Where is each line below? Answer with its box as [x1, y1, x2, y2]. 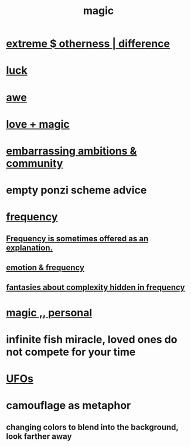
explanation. [6, 243, 53, 252]
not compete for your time [6, 345, 136, 359]
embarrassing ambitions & [6, 144, 137, 158]
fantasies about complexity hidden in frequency [6, 282, 185, 292]
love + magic [6, 117, 70, 131]
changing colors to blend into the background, [6, 422, 179, 432]
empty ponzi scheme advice [6, 183, 147, 197]
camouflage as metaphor [6, 399, 131, 412]
